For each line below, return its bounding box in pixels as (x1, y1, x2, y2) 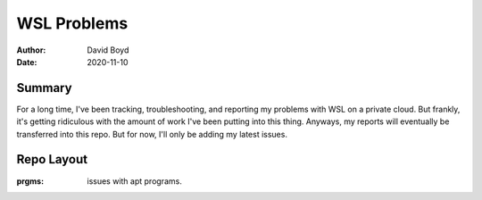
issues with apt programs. (87, 175, 182, 187)
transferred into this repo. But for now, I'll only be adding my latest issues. (16, 129, 287, 139)
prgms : (16, 175, 45, 187)
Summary (16, 80, 72, 96)
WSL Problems (16, 13, 129, 33)
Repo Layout (16, 152, 88, 167)
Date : (16, 56, 37, 67)
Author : (16, 45, 46, 55)
